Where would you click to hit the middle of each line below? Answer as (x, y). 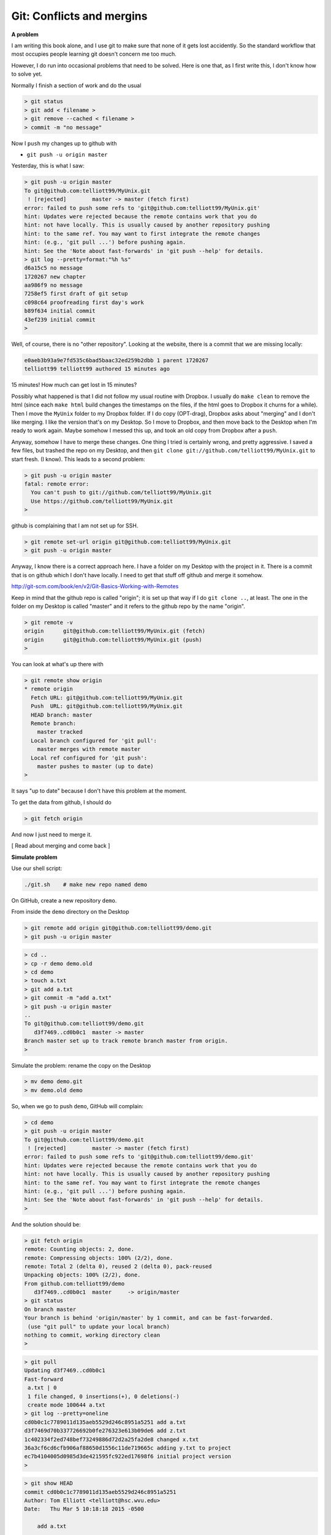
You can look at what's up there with (57, 664)
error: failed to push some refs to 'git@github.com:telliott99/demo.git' (139, 1157)
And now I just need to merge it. (51, 834)
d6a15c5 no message (53, 268)
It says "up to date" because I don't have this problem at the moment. (99, 791)
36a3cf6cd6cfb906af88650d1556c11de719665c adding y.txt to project (128, 1448)
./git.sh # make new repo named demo (86, 884)
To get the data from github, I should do (61, 802)
